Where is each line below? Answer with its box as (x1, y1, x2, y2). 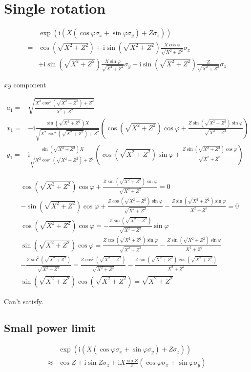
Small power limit (4, 320, 96, 335)
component (13, 79, 46, 89)
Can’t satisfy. (4, 296, 43, 306)
